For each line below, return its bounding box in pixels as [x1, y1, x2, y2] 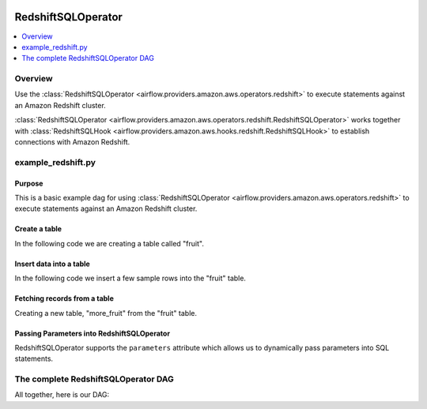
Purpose [14, 178, 43, 188]
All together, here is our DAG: [14, 390, 110, 400]
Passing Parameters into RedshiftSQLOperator [14, 328, 170, 338]
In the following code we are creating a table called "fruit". [14, 238, 205, 248]
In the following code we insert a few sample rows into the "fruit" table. [14, 273, 247, 283]
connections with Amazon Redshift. [14, 137, 130, 146]
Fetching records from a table [14, 294, 114, 303]
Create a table [14, 224, 62, 234]
